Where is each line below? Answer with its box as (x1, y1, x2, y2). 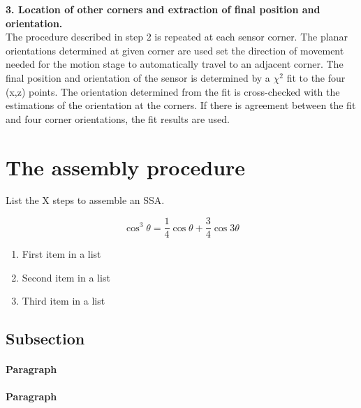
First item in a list (22, 247, 101, 261)
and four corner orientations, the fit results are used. (6, 111, 230, 126)
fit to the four (286, 70, 346, 85)
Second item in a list (22, 270, 110, 284)
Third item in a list (22, 293, 105, 308)
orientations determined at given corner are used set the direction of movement (6, 43, 344, 57)
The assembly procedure (6, 152, 246, 181)
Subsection (6, 328, 85, 349)
